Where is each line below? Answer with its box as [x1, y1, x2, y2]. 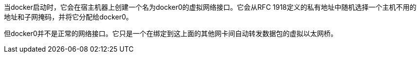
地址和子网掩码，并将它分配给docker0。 [4, 13, 133, 21]
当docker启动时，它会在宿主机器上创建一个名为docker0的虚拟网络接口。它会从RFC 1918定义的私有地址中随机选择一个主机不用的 [4, 3, 417, 11]
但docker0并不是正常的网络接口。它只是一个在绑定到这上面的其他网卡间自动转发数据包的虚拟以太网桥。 [4, 29, 338, 38]
